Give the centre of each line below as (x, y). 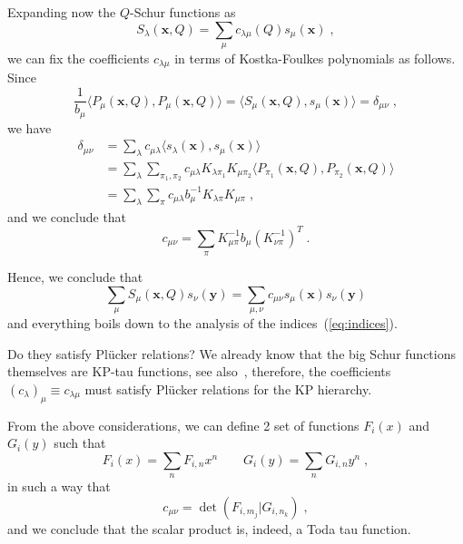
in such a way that (59, 486)
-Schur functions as (182, 12)
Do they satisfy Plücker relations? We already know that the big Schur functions (231, 353)
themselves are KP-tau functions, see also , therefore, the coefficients (199, 371)
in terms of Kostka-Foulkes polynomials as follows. (315, 58)
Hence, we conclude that (75, 277)
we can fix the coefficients (79, 58)
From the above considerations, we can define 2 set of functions (183, 425)
